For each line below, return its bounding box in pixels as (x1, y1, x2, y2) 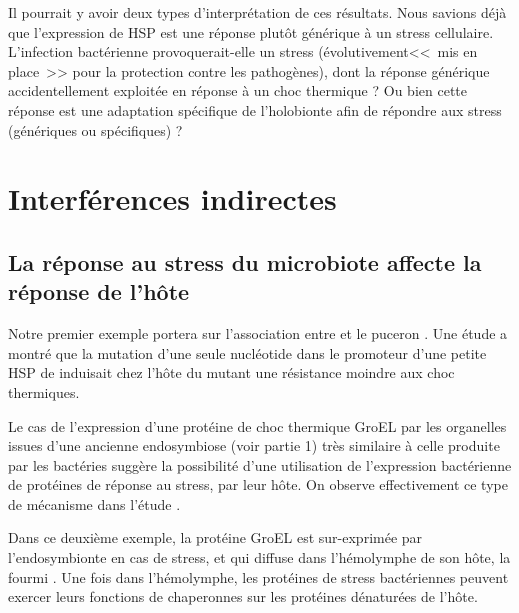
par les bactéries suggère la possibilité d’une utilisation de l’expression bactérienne (8, 454, 512, 475)
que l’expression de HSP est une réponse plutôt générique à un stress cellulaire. (8, 21, 494, 42)
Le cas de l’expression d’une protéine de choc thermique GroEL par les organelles (8, 415, 507, 436)
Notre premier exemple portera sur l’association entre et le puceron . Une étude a (8, 323, 508, 344)
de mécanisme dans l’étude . (8, 493, 181, 514)
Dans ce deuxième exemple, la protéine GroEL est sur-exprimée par (8, 527, 423, 548)
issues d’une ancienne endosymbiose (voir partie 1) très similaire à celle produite (8, 435, 500, 456)
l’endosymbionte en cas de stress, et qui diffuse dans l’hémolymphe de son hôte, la (8, 547, 511, 568)
